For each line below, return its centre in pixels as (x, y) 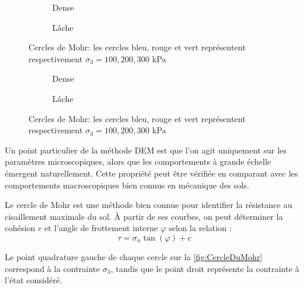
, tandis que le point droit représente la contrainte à (205, 268)
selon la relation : (200, 228)
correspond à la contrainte (53, 268)
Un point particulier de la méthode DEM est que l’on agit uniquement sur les (146, 150)
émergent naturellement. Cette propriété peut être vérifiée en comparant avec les (151, 173)
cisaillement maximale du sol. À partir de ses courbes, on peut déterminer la (144, 216)
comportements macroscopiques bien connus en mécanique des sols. (127, 185)
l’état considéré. (34, 280)
